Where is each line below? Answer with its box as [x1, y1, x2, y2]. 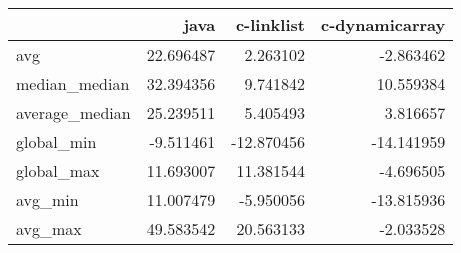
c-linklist [235, 13, 305, 36]
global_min [16, 130, 97, 153]
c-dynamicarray [320, 13, 446, 36]
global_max [16, 159, 100, 182]
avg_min [16, 188, 79, 211]
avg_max [16, 217, 82, 240]
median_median [16, 72, 130, 95]
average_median [16, 101, 131, 124]
